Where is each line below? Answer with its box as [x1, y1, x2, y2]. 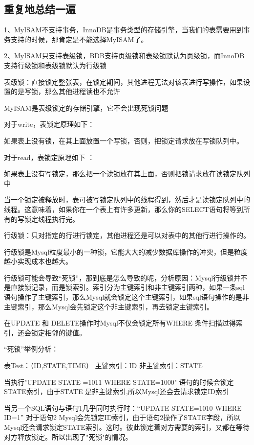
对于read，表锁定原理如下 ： [4, 152, 95, 162]
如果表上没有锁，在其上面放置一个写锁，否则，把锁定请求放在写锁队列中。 [4, 135, 243, 145]
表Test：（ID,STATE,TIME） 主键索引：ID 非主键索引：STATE [4, 360, 203, 371]
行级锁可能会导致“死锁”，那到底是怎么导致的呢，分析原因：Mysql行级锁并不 [4, 272, 248, 282]
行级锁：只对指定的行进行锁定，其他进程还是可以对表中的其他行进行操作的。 [4, 230, 250, 240]
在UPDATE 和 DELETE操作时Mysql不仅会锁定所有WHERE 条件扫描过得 [4, 318, 236, 328]
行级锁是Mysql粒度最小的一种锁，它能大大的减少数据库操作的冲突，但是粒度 [4, 246, 248, 257]
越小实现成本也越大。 [4, 256, 72, 266]
